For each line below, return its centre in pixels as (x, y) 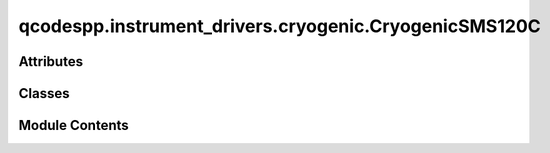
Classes (44, 93)
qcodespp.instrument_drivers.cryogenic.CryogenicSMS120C (279, 26)
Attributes (51, 61)
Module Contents (73, 125)
